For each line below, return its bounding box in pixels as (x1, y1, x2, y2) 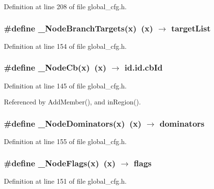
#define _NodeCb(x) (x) (4, 61, 107, 73)
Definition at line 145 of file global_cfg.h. (4, 80, 127, 90)
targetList (171, 22, 211, 34)
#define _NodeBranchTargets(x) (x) (4, 22, 153, 34)
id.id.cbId (124, 61, 163, 73)
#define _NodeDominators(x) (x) (4, 117, 142, 129)
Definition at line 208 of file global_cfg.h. (4, 1, 127, 11)
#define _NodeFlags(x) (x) (4, 157, 116, 169)
